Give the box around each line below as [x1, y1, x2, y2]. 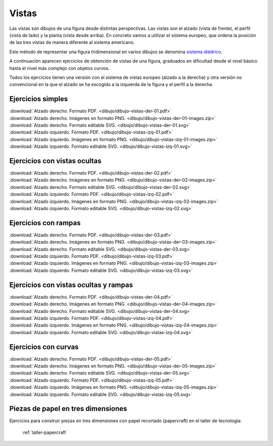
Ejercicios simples [9, 95, 68, 103]
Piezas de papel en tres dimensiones [9, 404, 127, 413]
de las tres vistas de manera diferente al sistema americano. [9, 39, 135, 46]
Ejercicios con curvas [9, 342, 79, 351]
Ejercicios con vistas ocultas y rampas [9, 280, 133, 289]
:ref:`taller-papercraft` [22, 429, 68, 435]
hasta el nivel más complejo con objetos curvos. [9, 65, 110, 71]
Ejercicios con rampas [9, 218, 81, 227]
